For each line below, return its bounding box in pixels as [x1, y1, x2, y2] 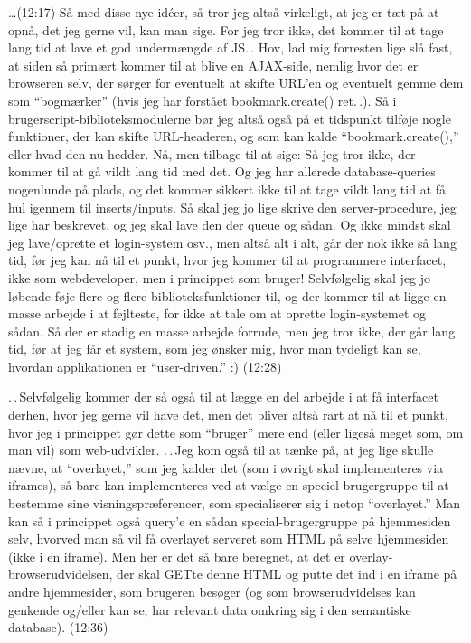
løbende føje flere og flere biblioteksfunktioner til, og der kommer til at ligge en [8, 286, 447, 305]
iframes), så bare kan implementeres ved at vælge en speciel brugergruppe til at [8, 476, 449, 495]
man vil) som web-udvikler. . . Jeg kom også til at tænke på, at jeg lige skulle [8, 440, 434, 459]
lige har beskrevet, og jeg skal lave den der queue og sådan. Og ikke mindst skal [8, 215, 451, 234]
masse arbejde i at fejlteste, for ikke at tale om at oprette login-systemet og [8, 304, 427, 323]
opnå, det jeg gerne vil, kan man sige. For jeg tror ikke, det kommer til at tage [8, 20, 444, 39]
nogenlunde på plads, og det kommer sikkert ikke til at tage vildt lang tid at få [8, 179, 447, 198]
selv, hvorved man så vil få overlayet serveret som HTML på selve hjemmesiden [8, 529, 449, 548]
